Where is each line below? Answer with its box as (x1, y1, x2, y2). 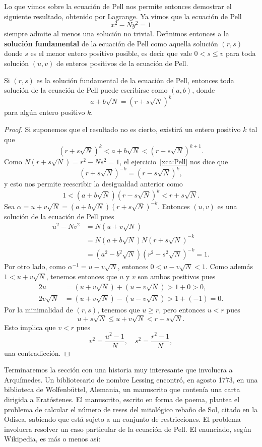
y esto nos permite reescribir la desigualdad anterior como (4, 178, 183, 189)
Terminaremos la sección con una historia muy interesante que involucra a (4, 364, 233, 375)
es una (217, 201, 237, 211)
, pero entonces (159, 304, 206, 314)
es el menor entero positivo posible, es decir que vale (30, 48, 192, 58)
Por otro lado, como (4, 261, 65, 272)
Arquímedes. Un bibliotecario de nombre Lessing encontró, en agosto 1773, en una (4, 374, 258, 385)
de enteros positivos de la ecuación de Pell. (56, 58, 188, 69)
